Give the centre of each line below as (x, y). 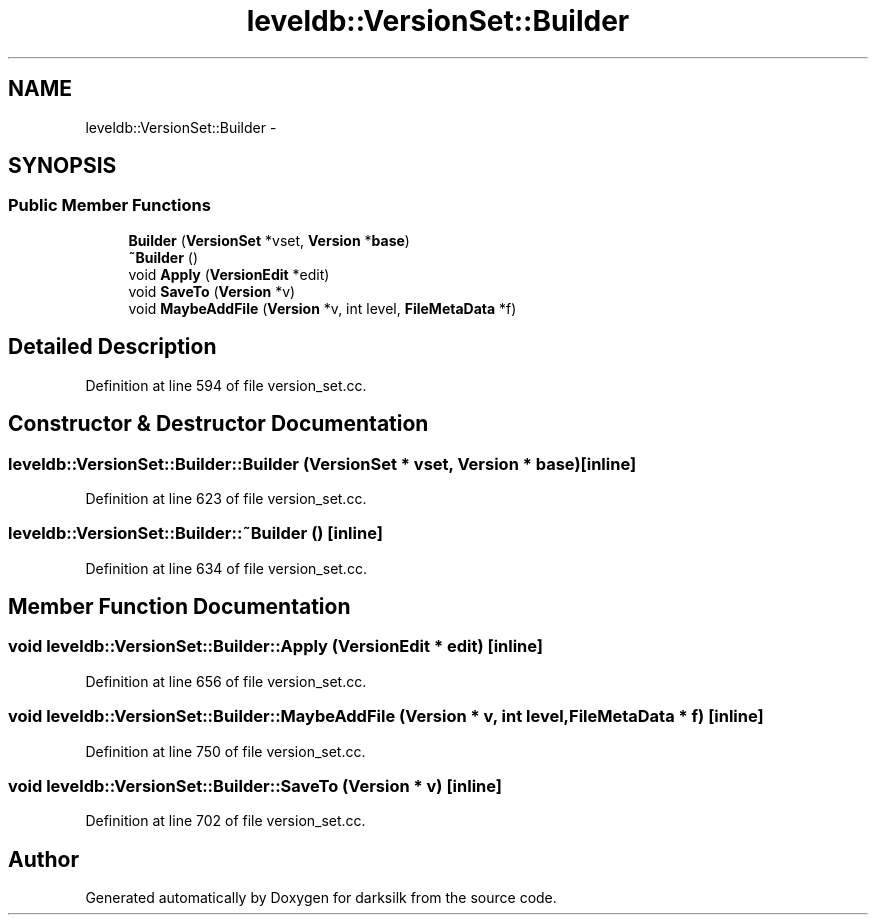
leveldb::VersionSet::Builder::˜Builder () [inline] (195, 533)
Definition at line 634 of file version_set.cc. (226, 568)
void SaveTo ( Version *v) (212, 291)
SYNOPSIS (62, 166)
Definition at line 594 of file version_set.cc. (226, 385)
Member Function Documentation (179, 607)
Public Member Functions (109, 205)
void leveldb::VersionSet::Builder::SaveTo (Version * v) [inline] (255, 785)
